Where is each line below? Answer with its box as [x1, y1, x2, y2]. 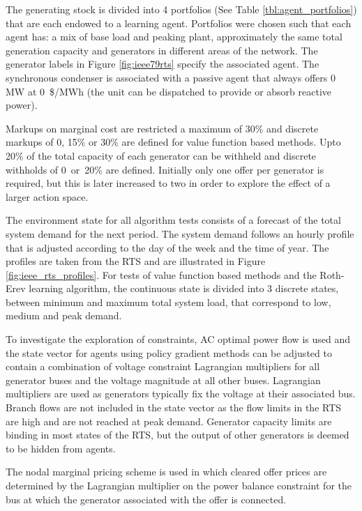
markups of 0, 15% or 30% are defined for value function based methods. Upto [6, 135, 341, 149]
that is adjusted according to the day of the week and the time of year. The [6, 240, 329, 254]
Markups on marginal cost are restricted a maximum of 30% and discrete [6, 121, 319, 135]
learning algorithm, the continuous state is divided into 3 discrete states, [29, 281, 339, 296]
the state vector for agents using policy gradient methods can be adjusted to [6, 345, 332, 360]
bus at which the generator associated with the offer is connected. [6, 491, 287, 506]
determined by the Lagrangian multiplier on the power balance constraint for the [6, 478, 352, 492]
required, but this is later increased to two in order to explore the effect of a [6, 176, 331, 190]
